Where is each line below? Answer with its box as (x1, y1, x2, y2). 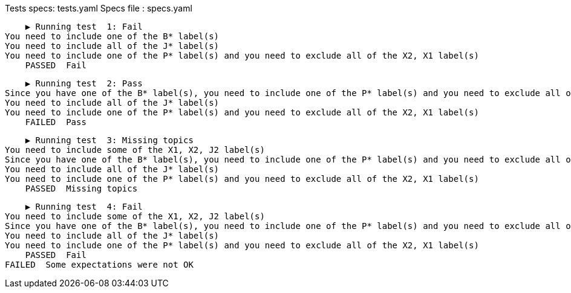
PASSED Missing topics (25, 184, 138, 193)
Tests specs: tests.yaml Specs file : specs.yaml (5, 3, 192, 13)
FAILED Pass (25, 117, 86, 127)
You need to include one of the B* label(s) (5, 31, 220, 41)
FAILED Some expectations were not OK (5, 260, 194, 269)
